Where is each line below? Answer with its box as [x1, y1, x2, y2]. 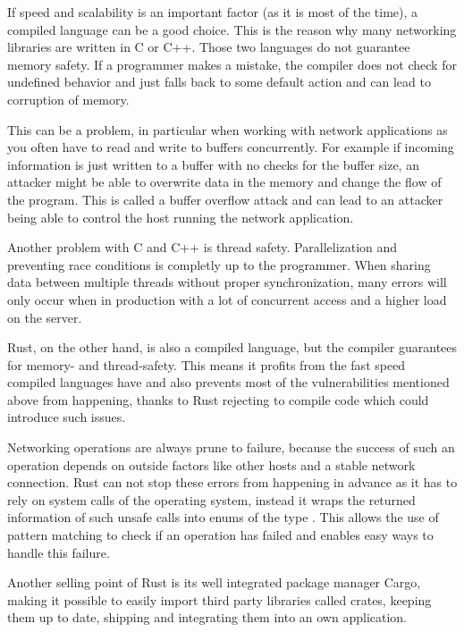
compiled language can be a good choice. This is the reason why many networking [7, 20, 457, 38]
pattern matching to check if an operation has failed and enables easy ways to [7, 526, 434, 544]
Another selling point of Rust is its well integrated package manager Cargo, [7, 573, 421, 592]
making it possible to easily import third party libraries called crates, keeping [7, 590, 432, 609]
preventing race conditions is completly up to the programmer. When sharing [7, 255, 431, 274]
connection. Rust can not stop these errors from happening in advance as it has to [7, 473, 458, 492]
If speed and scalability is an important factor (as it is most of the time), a [7, 3, 418, 21]
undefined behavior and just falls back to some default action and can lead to [7, 72, 431, 91]
